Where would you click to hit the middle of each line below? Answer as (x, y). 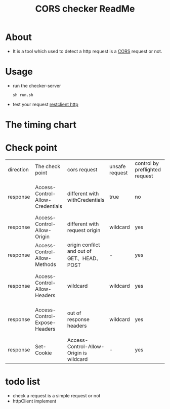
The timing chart (41, 125)
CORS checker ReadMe (85, 9)
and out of (79, 251)
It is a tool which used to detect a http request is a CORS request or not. (87, 51)
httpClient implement (34, 401)
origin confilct (83, 245)
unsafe (118, 166)
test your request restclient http (45, 104)
